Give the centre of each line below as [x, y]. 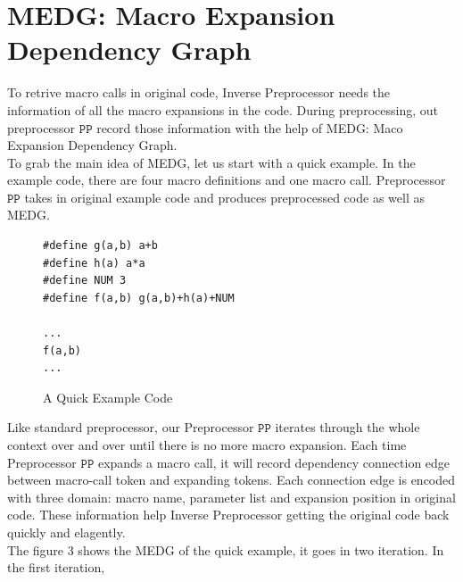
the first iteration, [56, 567]
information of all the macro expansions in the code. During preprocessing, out [223, 109]
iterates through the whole [347, 427]
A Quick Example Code [108, 397]
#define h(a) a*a [94, 263]
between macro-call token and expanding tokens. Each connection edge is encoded [231, 480]
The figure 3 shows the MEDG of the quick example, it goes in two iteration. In [226, 549]
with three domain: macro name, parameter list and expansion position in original [231, 497]
